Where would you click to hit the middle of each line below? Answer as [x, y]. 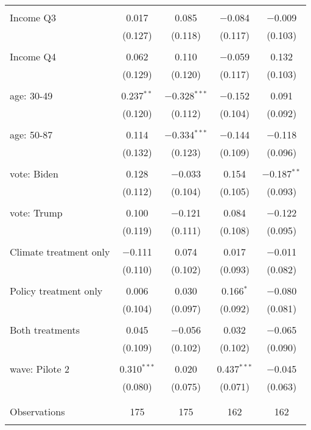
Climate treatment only [60, 252]
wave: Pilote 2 [40, 369]
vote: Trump [36, 213]
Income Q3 [33, 17]
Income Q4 [33, 56]
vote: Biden [34, 174]
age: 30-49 [31, 95]
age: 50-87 [31, 134]
